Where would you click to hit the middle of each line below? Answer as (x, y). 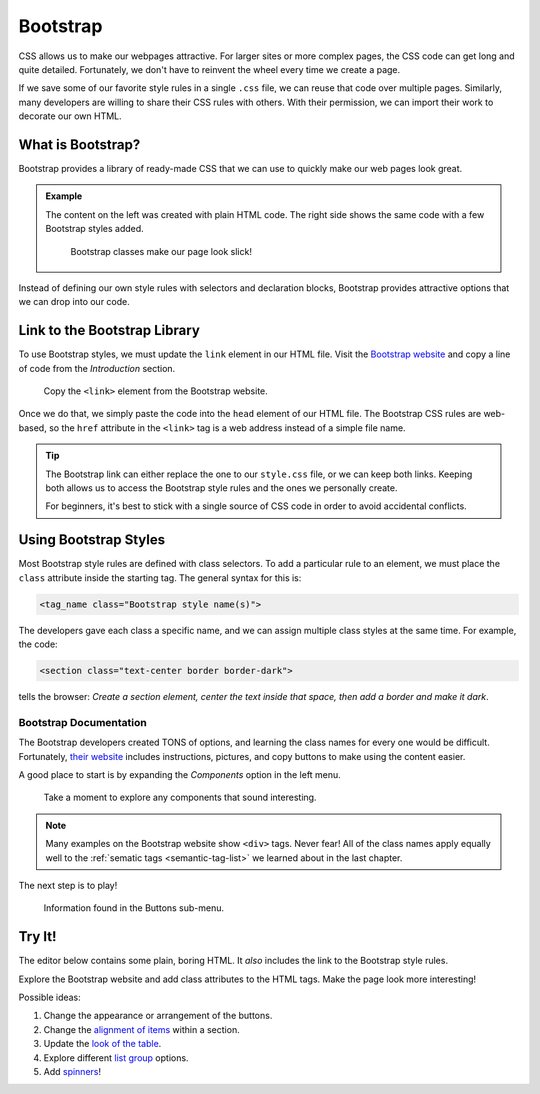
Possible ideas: (50, 997)
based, (32, 427)
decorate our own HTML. (70, 116)
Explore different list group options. (116, 1057)
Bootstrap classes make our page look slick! (161, 251)
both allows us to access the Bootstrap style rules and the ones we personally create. (221, 488)
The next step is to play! (68, 885)
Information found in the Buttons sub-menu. (134, 908)
